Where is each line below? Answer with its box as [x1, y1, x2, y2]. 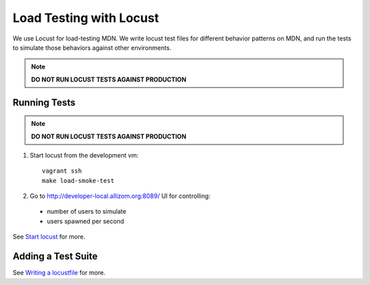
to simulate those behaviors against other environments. [12, 43, 171, 51]
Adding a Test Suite [12, 251, 98, 262]
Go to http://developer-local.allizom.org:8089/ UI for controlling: [29, 192, 211, 200]
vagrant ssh [42, 167, 82, 175]
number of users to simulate [47, 208, 127, 216]
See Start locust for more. [12, 233, 86, 241]
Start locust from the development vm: [29, 151, 139, 159]
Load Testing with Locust [12, 10, 159, 25]
